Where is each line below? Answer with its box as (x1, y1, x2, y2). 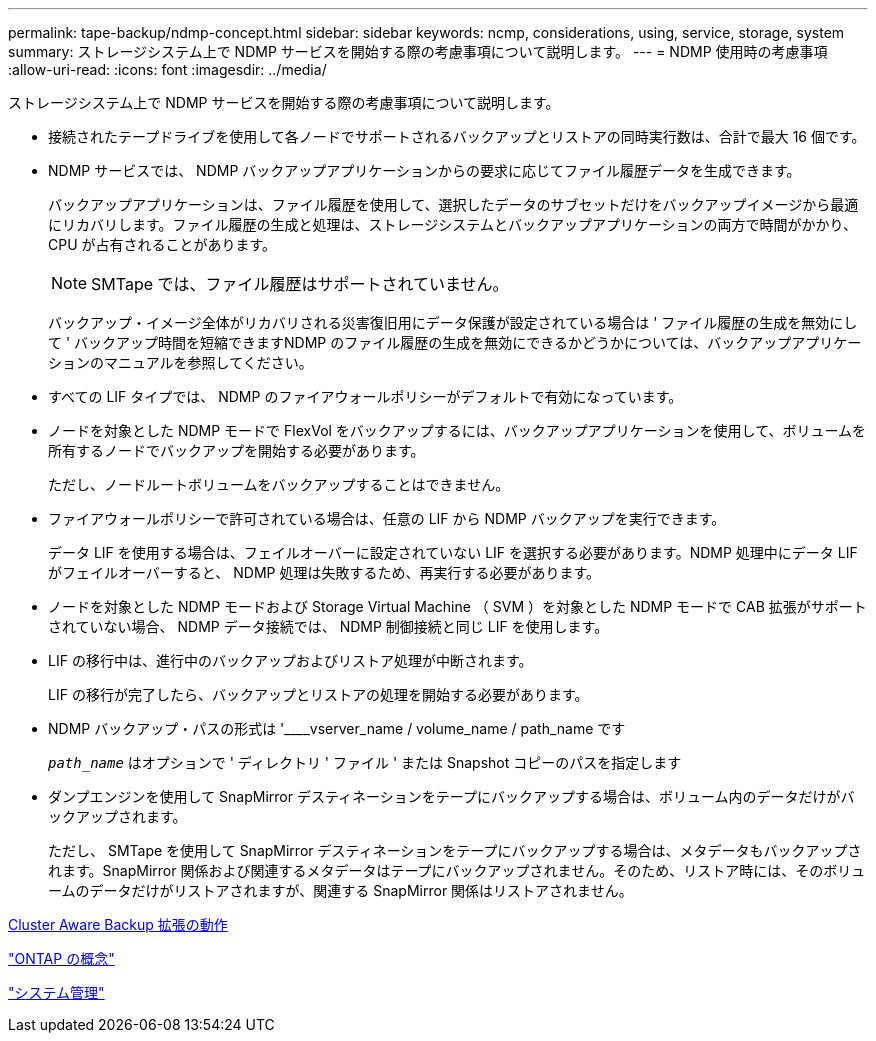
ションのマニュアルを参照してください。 (48, 354, 313, 371)
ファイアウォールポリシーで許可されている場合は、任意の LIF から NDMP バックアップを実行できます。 (48, 510, 726, 527)
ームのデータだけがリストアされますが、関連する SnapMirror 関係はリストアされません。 (48, 882, 633, 899)
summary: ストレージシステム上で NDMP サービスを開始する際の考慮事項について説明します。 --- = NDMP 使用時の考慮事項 (8, 43, 828, 60)
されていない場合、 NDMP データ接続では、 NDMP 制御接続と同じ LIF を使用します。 (48, 618, 609, 635)
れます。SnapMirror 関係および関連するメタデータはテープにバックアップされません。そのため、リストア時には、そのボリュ (48, 862, 866, 879)
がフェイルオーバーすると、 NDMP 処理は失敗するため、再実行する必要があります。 (48, 564, 601, 581)
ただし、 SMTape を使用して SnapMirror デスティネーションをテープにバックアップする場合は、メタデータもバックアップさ (48, 842, 862, 859)
